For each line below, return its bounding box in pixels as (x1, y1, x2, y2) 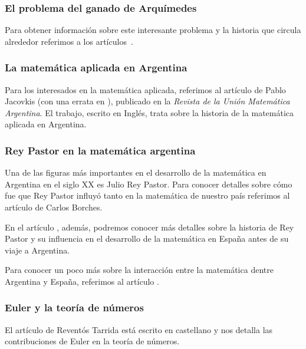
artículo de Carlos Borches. (5, 201, 103, 213)
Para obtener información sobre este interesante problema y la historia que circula (5, 24, 301, 36)
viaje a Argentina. (5, 243, 70, 256)
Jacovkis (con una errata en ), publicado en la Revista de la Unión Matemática (5, 95, 290, 107)
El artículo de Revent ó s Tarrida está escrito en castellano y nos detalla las (5, 323, 273, 335)
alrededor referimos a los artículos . (5, 35, 133, 47)
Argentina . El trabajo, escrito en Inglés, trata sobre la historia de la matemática (5, 106, 294, 118)
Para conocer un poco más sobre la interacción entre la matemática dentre (5, 264, 274, 276)
